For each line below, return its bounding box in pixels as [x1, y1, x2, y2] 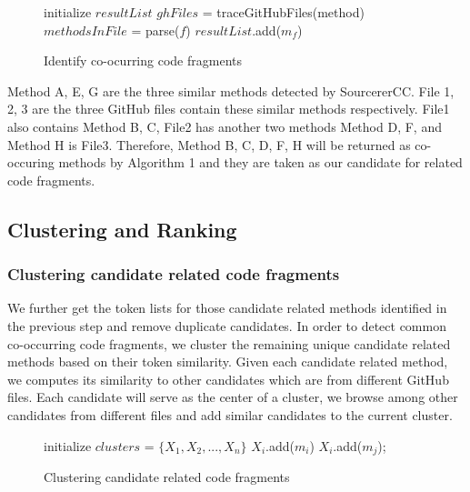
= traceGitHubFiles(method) [202, 3, 365, 21]
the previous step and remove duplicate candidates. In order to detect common [7, 316, 446, 335]
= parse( [131, 20, 180, 39]
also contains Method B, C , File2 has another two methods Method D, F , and [7, 116, 442, 136]
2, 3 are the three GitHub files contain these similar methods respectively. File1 [7, 99, 450, 118]
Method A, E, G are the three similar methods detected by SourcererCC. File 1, [7, 81, 455, 100]
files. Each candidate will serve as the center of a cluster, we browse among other [7, 387, 458, 407]
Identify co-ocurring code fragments [44, 51, 242, 70]
